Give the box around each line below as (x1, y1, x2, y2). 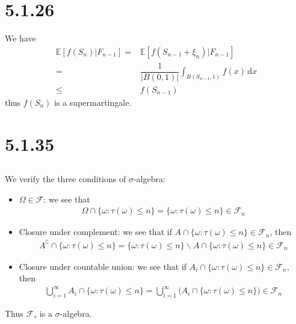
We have (5, 32, 36, 44)
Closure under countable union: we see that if (19, 260, 187, 272)
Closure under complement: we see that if (19, 225, 172, 238)
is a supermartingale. (54, 96, 132, 108)
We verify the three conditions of (5, 173, 126, 185)
